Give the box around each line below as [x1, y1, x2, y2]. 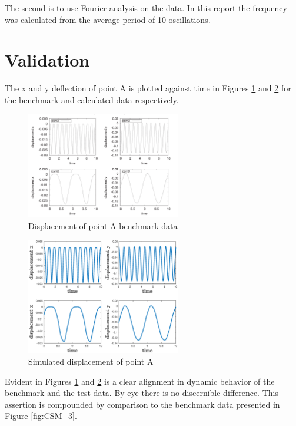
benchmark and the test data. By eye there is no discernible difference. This [5, 387, 278, 399]
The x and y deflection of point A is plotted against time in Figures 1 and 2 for [5, 82, 291, 94]
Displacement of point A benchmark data [28, 219, 178, 232]
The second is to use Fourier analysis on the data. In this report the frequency [5, 2, 287, 14]
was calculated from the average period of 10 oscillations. [5, 13, 211, 25]
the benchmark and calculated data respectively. [5, 93, 179, 105]
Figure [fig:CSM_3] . [5, 410, 77, 422]
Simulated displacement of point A [28, 355, 154, 367]
